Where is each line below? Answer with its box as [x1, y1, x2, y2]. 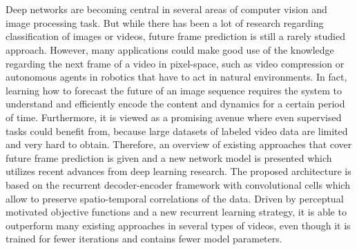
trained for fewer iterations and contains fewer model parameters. [6, 231, 282, 246]
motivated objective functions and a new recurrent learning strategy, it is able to [6, 205, 347, 219]
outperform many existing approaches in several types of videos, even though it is [6, 218, 351, 232]
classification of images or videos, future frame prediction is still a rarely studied [6, 29, 345, 43]
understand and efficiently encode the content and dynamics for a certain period [6, 96, 345, 111]
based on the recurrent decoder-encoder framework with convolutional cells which [6, 177, 350, 191]
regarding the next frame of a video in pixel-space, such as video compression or [6, 56, 345, 70]
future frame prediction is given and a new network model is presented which [6, 150, 332, 165]
